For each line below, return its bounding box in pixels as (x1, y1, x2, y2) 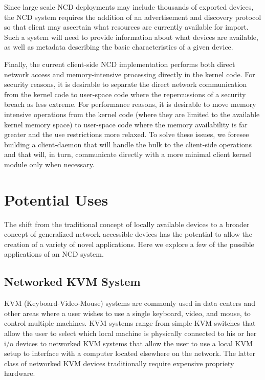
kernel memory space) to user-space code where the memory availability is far (4, 119, 248, 129)
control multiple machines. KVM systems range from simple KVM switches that (4, 318, 256, 328)
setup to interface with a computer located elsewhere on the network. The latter (4, 348, 256, 359)
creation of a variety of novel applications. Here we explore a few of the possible (4, 238, 254, 249)
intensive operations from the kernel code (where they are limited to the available (4, 108, 260, 119)
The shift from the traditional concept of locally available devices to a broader (4, 218, 250, 229)
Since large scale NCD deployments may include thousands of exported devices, (4, 2, 254, 12)
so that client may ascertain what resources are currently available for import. (4, 21, 249, 32)
